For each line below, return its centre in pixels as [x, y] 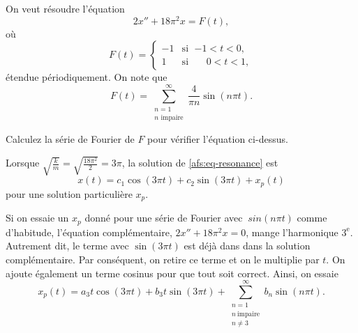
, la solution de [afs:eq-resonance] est [200, 163]
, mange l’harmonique [292, 232]
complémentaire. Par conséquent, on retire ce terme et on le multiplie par [163, 259]
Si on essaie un [37, 218]
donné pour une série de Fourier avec [164, 218]
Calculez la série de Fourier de [70, 139]
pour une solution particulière [69, 193]
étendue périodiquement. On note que [87, 77]
